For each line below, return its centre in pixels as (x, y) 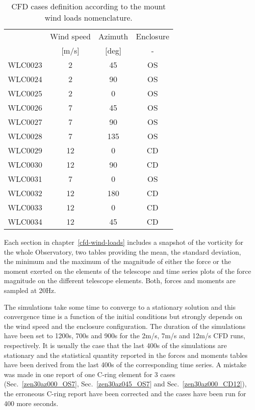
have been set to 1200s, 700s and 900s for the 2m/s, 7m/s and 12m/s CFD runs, (125, 336)
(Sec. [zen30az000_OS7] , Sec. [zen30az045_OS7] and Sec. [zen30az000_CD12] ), (125, 384)
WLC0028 (25, 136)
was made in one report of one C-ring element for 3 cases (90, 374)
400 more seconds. (31, 403)
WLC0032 (25, 193)
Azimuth (113, 36)
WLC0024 (25, 79)
